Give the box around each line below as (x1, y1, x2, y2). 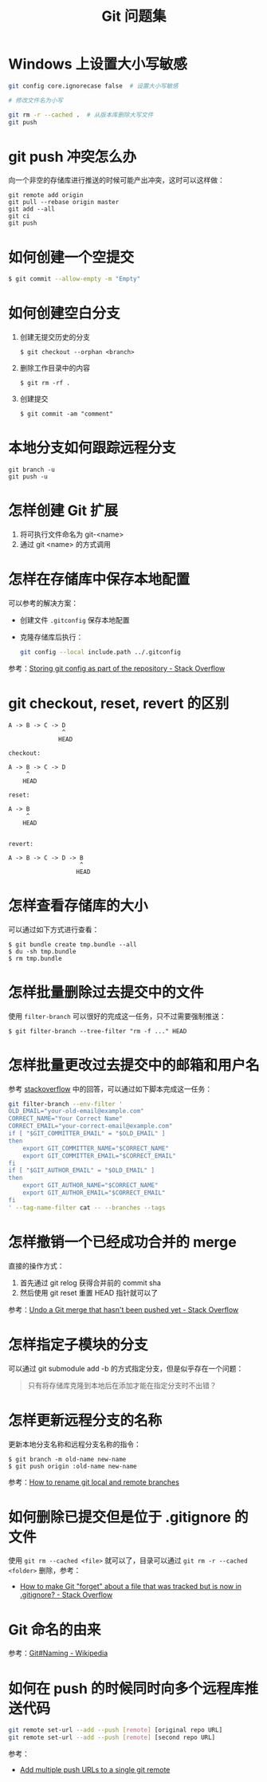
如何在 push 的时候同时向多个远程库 (8, 1679, 245, 1697)
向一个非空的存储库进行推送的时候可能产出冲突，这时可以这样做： (8, 175, 225, 185)
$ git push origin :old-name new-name (8, 1462, 137, 1470)
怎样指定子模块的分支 (8, 1336, 149, 1354)
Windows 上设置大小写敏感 (8, 55, 187, 73)
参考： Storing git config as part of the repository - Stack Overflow (8, 663, 226, 673)
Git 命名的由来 (8, 1620, 101, 1638)
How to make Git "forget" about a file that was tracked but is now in (19, 1582, 241, 1591)
